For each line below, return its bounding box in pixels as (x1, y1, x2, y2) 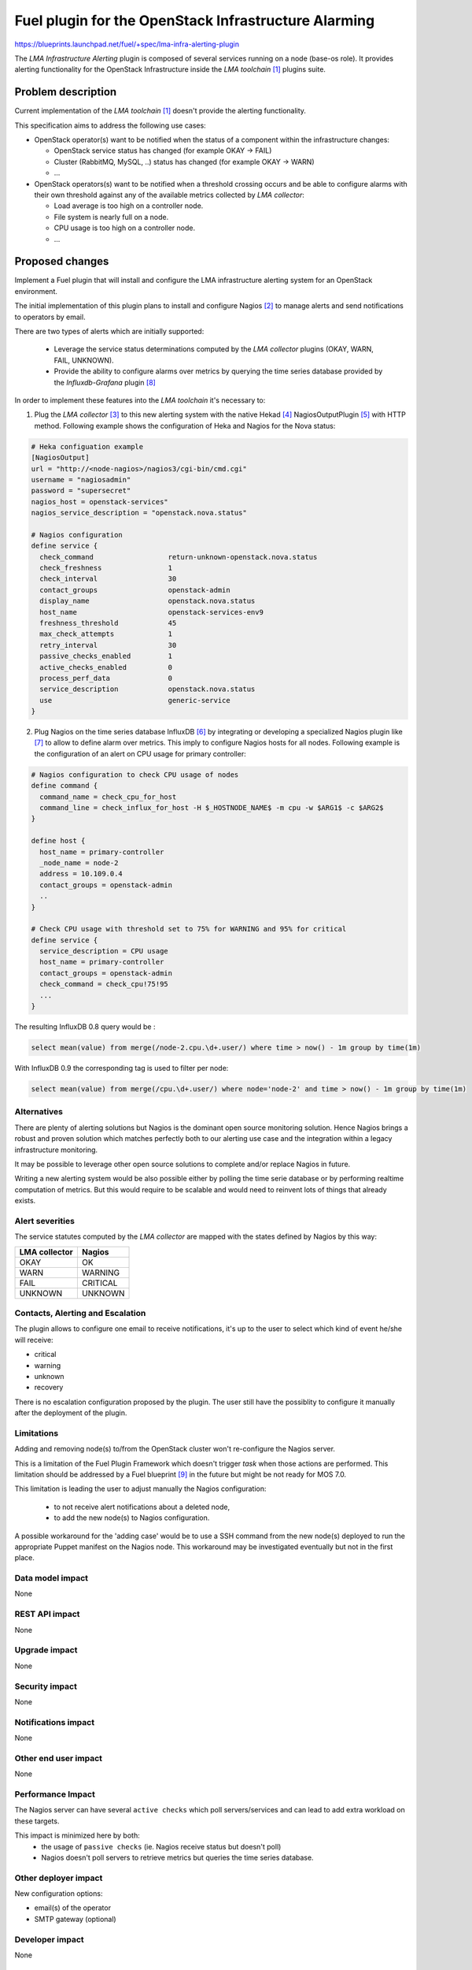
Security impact (14, 1681, 78, 1692)
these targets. (14, 1816, 60, 1826)
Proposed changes (14, 255, 109, 268)
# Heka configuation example (31, 442, 144, 451)
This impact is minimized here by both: (14, 1831, 141, 1840)
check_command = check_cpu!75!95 (39, 979, 168, 989)
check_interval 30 (39, 574, 177, 583)
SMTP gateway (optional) (34, 1914, 117, 1924)
